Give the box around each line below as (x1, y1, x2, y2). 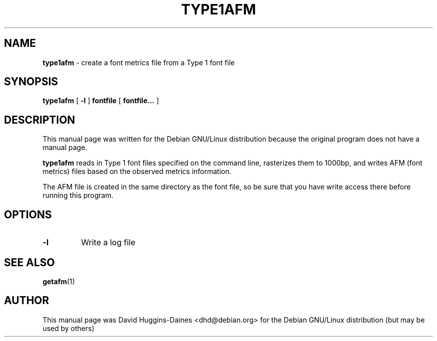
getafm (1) (42, 277, 75, 286)
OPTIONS (4, 208, 52, 221)
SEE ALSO (4, 256, 55, 269)
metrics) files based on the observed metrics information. (42, 167, 231, 176)
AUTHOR (4, 294, 49, 307)
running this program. (42, 191, 114, 200)
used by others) (42, 324, 95, 333)
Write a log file (81, 237, 136, 248)
